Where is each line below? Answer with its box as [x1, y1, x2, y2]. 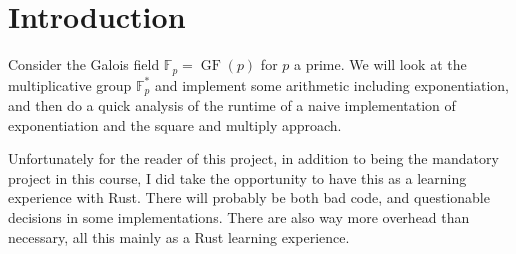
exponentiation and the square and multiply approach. [8, 114, 342, 135]
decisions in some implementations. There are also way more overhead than [8, 207, 470, 227]
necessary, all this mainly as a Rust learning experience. [8, 226, 350, 247]
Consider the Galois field [8, 54, 160, 75]
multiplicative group [8, 74, 132, 95]
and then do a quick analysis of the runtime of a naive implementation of [8, 95, 456, 116]
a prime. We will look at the [294, 54, 467, 75]
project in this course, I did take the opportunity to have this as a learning [8, 167, 467, 188]
